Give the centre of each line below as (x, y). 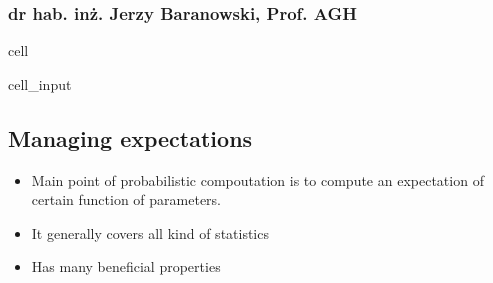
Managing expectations (130, 137)
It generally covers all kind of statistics (150, 232)
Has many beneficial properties (126, 266)
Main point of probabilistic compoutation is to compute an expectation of (257, 179)
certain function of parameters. (126, 199)
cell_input (40, 83)
